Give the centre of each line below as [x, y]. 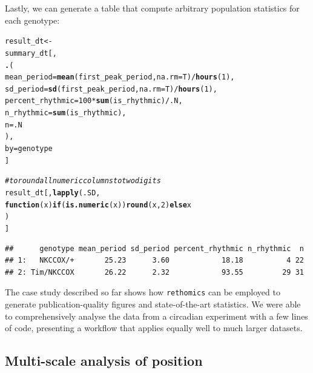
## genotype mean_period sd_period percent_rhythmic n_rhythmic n [154, 248]
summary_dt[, [31, 53]
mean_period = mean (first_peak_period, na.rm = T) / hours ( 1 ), [120, 77]
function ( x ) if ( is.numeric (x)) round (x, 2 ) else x [98, 205]
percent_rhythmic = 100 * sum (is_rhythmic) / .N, [94, 101]
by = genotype [29, 149]
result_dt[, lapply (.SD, [53, 193]
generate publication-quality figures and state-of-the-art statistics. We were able [153, 304]
